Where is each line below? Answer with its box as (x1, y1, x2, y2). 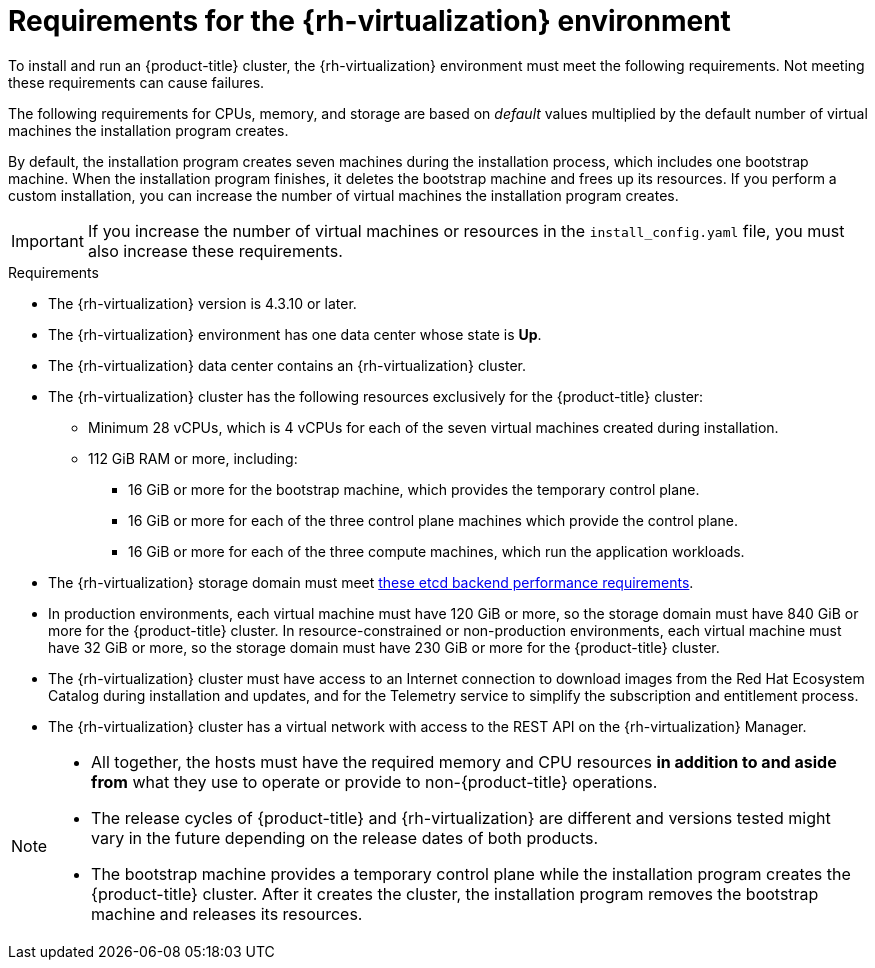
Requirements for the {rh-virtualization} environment (8, 4, 731, 38)
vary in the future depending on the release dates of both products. (91, 827, 599, 848)
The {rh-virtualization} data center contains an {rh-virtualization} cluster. (48, 356, 526, 374)
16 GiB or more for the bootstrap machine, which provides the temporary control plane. (128, 480, 700, 498)
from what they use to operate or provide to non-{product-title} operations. (91, 771, 658, 792)
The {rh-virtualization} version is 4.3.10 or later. (48, 294, 357, 312)
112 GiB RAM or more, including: (88, 449, 298, 467)
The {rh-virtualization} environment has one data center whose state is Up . (48, 325, 542, 343)
